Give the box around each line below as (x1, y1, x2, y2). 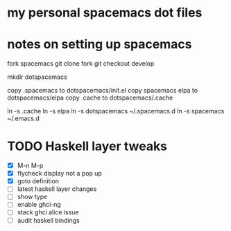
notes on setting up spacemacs (7, 37, 192, 53)
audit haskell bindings (17, 216, 80, 224)
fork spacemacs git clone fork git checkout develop (7, 59, 155, 68)
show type (17, 192, 48, 201)
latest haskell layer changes (17, 185, 97, 193)
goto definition (17, 177, 60, 185)
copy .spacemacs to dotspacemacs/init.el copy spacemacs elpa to (7, 86, 198, 95)
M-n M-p (17, 161, 44, 170)
